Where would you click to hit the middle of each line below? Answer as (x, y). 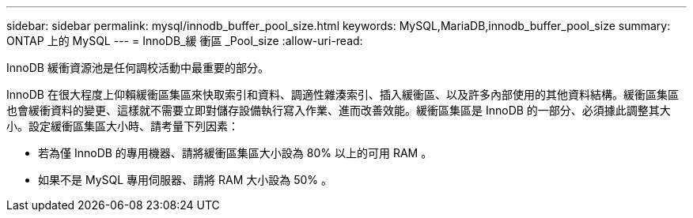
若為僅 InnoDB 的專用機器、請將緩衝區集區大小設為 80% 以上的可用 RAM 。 (235, 153)
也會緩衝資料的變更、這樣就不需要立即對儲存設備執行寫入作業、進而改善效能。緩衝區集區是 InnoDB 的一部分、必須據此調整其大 (339, 110)
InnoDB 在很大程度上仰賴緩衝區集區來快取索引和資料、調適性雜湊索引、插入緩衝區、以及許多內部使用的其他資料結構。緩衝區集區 (343, 94)
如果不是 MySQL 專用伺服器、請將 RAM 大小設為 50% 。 (186, 180)
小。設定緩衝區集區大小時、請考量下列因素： (123, 126)
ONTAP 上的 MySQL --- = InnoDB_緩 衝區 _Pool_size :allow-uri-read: (185, 41)
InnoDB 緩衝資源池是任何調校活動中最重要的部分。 (138, 68)
